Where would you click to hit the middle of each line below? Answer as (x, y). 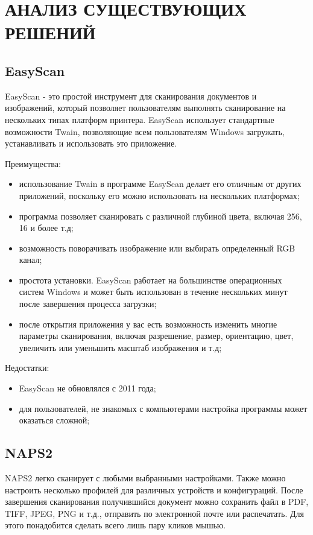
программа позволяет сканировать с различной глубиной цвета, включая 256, (160, 216)
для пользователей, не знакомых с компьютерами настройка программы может (163, 408)
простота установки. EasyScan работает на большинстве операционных (150, 280)
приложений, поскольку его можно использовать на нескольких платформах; (159, 195)
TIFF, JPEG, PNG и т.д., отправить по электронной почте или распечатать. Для (154, 513)
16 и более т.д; (46, 228)
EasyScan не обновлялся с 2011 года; (87, 388)
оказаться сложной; (54, 420)
